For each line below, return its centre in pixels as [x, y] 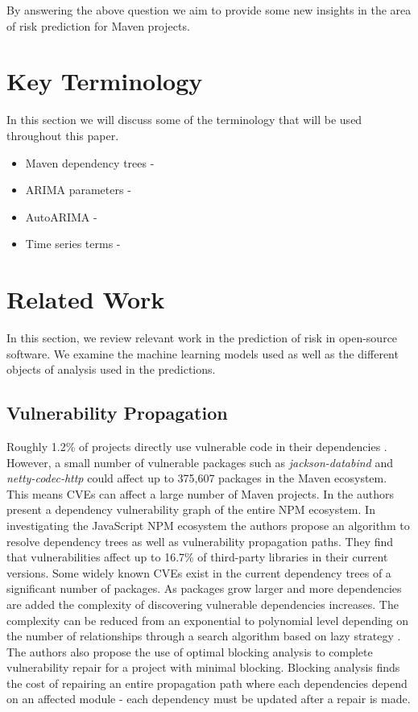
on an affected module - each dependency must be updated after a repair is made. [209, 699]
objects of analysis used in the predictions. [111, 369]
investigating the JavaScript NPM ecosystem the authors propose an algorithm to [208, 525]
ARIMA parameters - [78, 190]
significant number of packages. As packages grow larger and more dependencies [204, 588]
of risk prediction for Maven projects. [98, 25]
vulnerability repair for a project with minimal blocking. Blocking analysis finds [203, 667]
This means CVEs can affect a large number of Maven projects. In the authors [200, 493]
